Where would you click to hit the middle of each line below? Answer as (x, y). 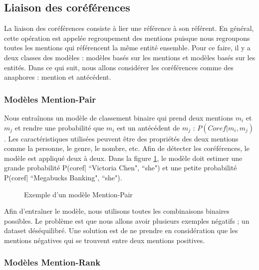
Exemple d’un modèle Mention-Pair (78, 194)
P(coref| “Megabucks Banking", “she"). (63, 177)
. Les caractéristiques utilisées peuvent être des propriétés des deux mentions (121, 138)
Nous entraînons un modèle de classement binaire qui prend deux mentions (119, 117)
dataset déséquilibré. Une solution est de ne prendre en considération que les (121, 230)
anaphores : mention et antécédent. (58, 77)
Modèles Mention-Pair (50, 99)
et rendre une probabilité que (59, 127)
